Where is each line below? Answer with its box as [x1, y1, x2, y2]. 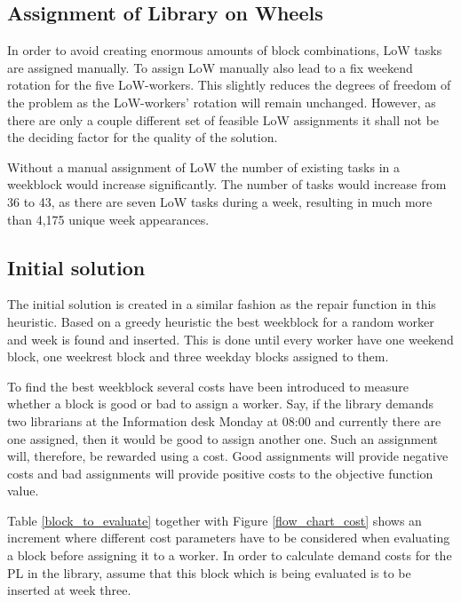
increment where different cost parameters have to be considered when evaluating [7, 528, 450, 547]
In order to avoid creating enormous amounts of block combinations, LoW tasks [7, 41, 442, 59]
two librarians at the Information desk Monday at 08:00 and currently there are [7, 411, 441, 430]
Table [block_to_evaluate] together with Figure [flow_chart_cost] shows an [7, 511, 422, 529]
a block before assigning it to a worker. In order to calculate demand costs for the [7, 546, 452, 565]
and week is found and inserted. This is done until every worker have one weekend [7, 329, 454, 348]
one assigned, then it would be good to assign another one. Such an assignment [7, 429, 439, 448]
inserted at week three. [7, 581, 131, 599]
